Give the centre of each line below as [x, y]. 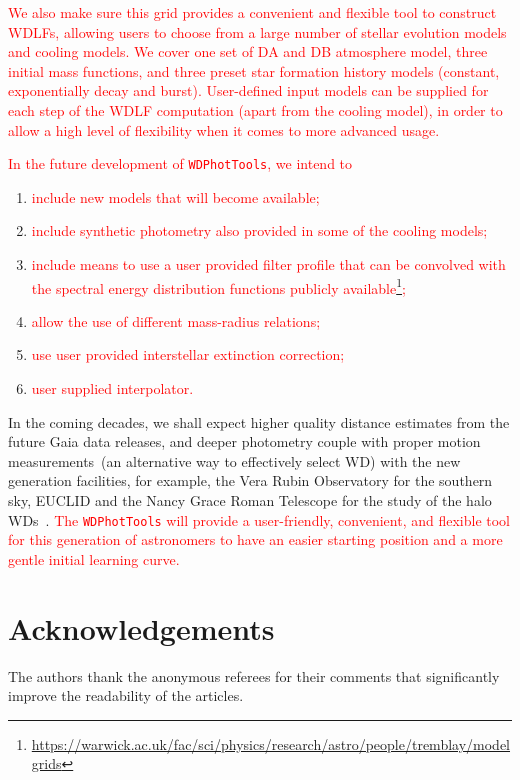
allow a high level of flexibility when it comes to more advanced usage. [224, 129]
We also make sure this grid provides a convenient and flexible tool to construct [252, 12]
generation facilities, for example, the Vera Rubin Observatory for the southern [250, 480]
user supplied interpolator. [112, 388]
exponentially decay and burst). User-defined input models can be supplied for [248, 90]
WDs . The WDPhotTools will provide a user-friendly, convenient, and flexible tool [259, 519]
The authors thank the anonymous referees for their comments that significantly [254, 675]
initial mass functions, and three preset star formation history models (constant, [254, 70]
